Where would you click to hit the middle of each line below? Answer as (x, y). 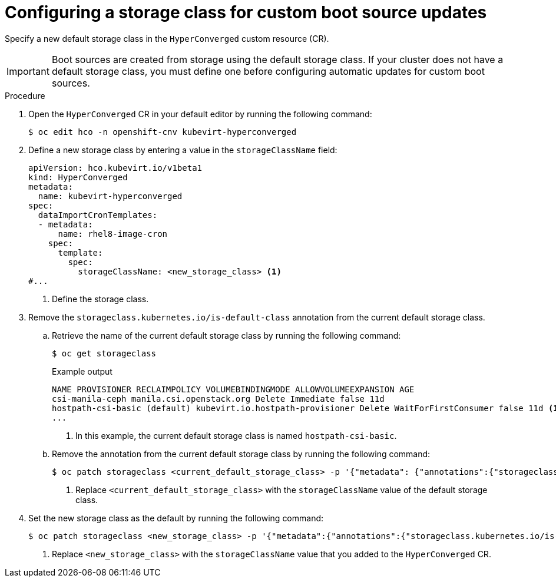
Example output (82, 371)
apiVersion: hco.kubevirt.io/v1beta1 (115, 168)
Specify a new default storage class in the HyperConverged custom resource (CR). (167, 38)
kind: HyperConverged (78, 177)
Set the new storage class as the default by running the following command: (176, 518)
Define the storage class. (100, 299)
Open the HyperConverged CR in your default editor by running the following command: (200, 114)
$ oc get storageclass (104, 353)
